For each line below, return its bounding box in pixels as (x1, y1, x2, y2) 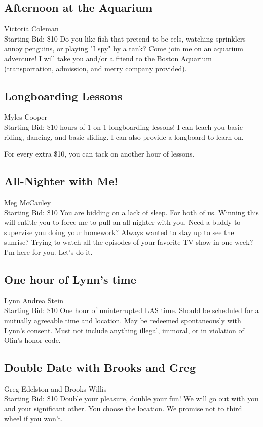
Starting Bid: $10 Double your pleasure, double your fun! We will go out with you (4, 393, 258, 404)
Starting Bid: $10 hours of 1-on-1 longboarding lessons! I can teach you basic (4, 121, 243, 132)
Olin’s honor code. (4, 335, 61, 345)
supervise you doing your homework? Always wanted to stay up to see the (4, 226, 234, 237)
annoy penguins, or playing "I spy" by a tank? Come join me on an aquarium (4, 43, 243, 54)
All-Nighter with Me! (4, 173, 118, 189)
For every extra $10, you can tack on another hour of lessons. (4, 148, 195, 159)
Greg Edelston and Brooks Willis (4, 383, 107, 394)
